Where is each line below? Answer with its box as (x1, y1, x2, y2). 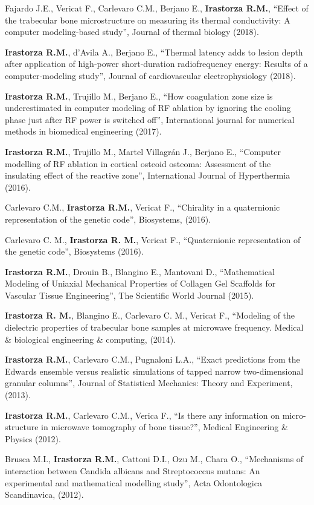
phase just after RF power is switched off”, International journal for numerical (5, 113, 295, 125)
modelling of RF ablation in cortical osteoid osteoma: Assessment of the (5, 157, 271, 170)
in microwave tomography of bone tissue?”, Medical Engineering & (41, 421, 288, 433)
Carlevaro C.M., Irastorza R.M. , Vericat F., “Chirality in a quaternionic (5, 201, 280, 214)
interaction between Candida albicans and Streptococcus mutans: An (5, 465, 260, 477)
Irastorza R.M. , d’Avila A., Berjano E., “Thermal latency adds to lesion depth (5, 45, 303, 58)
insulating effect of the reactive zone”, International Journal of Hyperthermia (5, 169, 290, 182)
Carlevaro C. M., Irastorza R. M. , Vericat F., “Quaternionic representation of (5, 233, 301, 246)
